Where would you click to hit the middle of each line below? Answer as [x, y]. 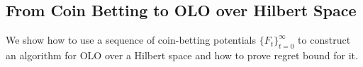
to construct [324, 40]
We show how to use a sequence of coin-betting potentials [131, 40]
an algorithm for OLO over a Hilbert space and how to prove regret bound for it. [182, 55]
